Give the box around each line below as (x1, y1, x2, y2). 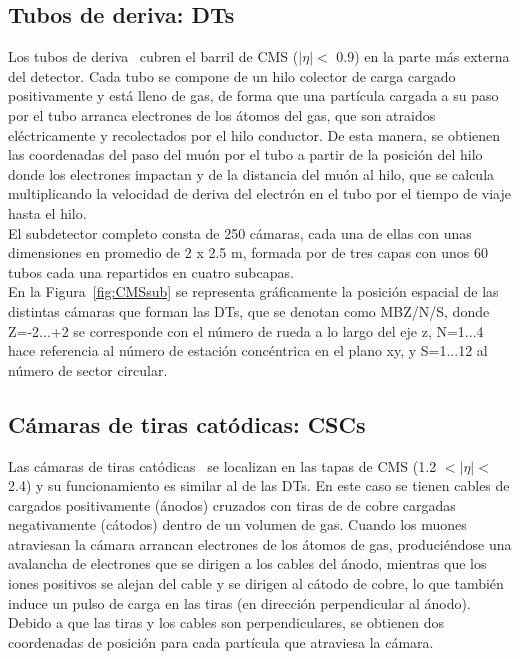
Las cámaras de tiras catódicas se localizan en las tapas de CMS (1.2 (8, 455, 437, 476)
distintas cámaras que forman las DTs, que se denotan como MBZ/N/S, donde (8, 300, 490, 321)
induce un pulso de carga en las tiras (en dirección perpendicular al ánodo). (8, 592, 471, 613)
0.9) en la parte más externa (336, 46, 510, 67)
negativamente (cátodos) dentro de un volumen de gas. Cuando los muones (8, 514, 467, 535)
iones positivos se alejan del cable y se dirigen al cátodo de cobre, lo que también (8, 573, 504, 594)
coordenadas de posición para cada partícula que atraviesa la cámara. (8, 631, 434, 652)
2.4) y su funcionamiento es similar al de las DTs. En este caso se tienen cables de (8, 475, 510, 496)
